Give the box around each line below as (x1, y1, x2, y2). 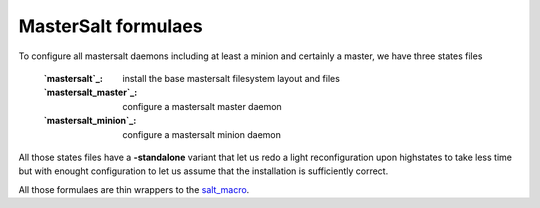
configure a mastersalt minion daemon (122, 128, 282, 140)
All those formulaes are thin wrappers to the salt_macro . (18, 183, 250, 195)
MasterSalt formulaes (18, 15, 204, 37)
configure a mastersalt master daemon (122, 100, 282, 112)
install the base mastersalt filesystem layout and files (122, 72, 340, 84)
